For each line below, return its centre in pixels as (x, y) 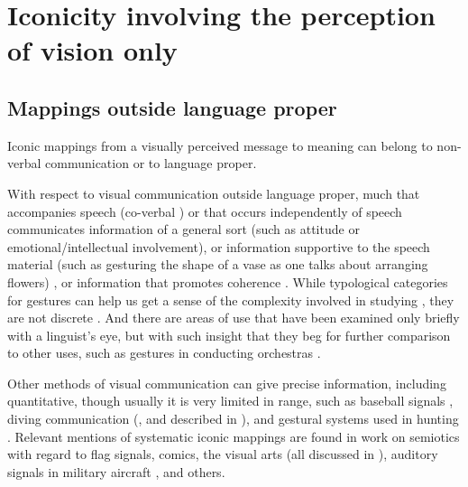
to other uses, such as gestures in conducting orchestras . (164, 353)
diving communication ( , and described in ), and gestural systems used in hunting (233, 419)
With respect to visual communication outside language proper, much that (214, 193)
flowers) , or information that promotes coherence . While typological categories (228, 281)
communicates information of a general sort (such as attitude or (184, 229)
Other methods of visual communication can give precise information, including (227, 383)
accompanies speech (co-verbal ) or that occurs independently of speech (205, 211)
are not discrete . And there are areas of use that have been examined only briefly (234, 318)
